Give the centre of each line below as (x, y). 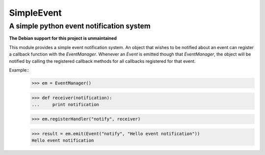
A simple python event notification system (80, 26)
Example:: (19, 70)
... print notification (65, 104)
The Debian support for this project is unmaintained (63, 38)
